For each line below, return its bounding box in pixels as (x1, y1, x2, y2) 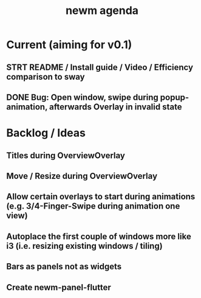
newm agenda (66, 4, 138, 18)
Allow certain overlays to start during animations (6, 192, 196, 202)
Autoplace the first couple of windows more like (6, 231, 191, 241)
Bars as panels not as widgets (6, 262, 122, 272)
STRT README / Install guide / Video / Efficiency (6, 62, 193, 72)
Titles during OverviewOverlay (6, 150, 126, 161)
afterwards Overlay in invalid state (49, 102, 182, 112)
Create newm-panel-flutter (6, 282, 111, 293)
